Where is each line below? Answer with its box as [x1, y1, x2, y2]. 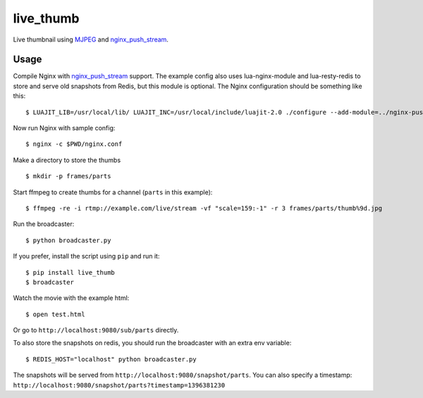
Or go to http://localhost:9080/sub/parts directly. [13, 326, 179, 335]
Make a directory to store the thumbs [13, 156, 121, 164]
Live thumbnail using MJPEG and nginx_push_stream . [13, 35, 169, 44]
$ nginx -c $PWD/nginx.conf [25, 140, 123, 148]
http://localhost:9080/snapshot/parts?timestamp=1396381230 [13, 381, 226, 389]
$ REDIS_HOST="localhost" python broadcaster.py [25, 355, 197, 363]
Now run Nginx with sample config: [13, 124, 116, 132]
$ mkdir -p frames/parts [25, 173, 111, 180]
